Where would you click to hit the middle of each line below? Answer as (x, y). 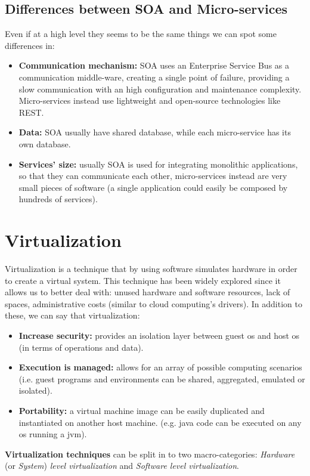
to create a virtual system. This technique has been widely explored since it (143, 280)
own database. (45, 143)
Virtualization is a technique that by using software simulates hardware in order (151, 269)
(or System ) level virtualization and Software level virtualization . (122, 466)
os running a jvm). (53, 434)
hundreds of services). (58, 199)
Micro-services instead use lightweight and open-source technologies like (150, 101)
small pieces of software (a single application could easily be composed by (153, 187)
